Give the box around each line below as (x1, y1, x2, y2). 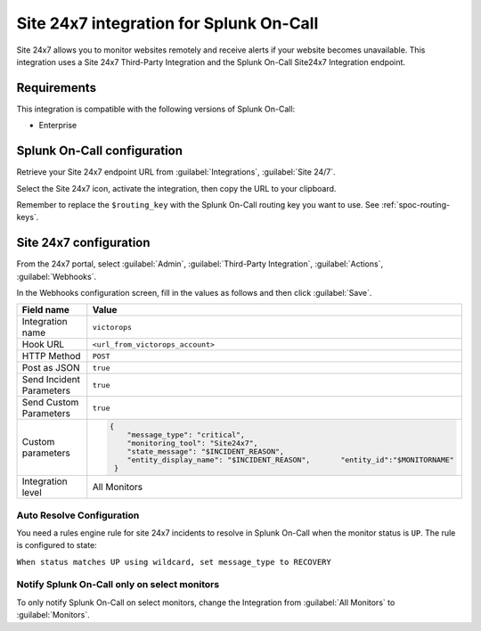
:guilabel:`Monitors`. (16, 610, 90, 620)
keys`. (16, 212, 39, 223)
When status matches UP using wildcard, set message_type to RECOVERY (16, 557, 331, 567)
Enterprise (38, 120, 77, 131)
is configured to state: (16, 540, 97, 551)
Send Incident (21, 373, 80, 386)
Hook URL (21, 339, 65, 351)
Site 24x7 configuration (16, 235, 151, 250)
